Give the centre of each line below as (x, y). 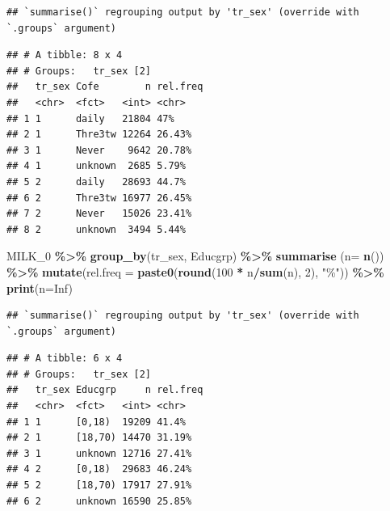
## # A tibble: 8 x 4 (65, 55)
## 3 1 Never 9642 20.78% (99, 150)
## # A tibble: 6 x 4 (65, 359)
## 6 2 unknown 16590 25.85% (99, 501)
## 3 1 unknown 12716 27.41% (99, 453)
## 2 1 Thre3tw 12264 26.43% (99, 135)
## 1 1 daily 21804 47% (90, 118)
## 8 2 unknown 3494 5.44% (96, 229)
